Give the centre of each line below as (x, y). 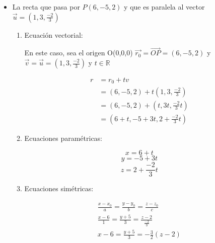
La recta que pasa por (46, 7)
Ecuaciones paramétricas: (63, 138)
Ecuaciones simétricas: (59, 188)
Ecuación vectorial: (54, 34)
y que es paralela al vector (164, 7)
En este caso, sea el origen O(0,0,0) (79, 53)
